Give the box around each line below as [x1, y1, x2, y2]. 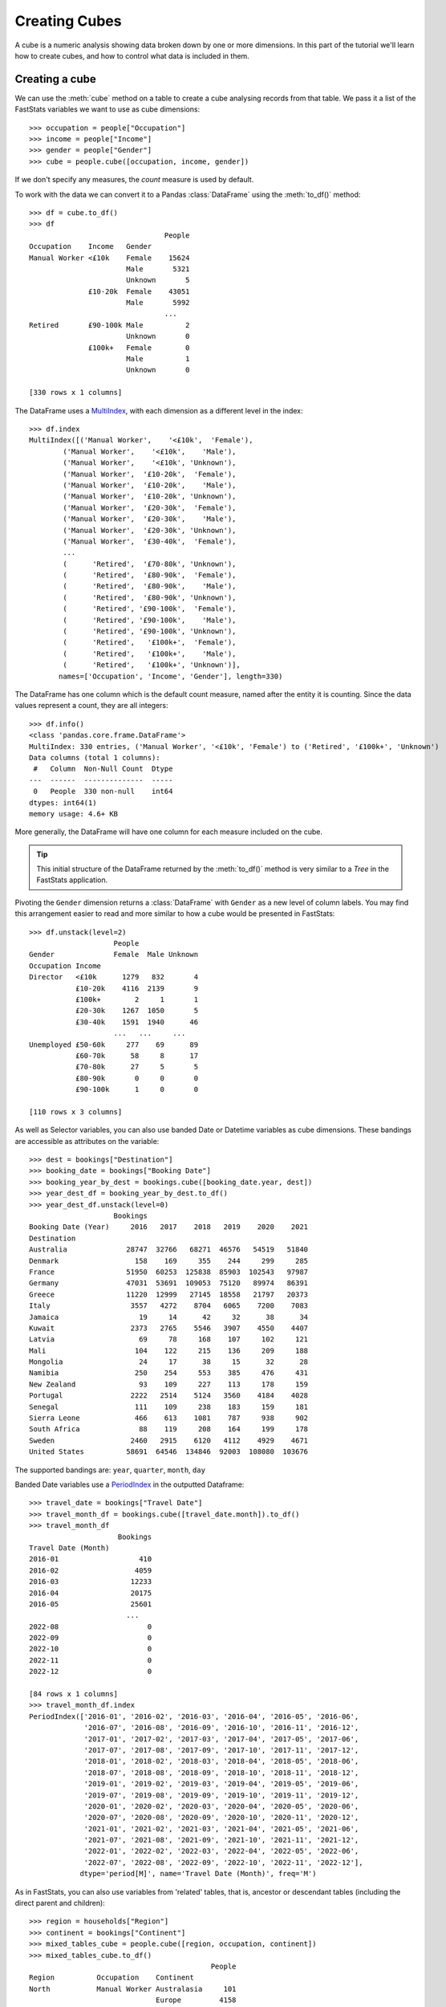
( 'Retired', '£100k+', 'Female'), [63, 638, 237, 647]
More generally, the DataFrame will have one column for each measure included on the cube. [14, 827, 322, 837]
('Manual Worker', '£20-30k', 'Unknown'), [63, 526, 237, 535]
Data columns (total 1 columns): [29, 753, 160, 762]
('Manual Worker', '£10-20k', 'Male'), [63, 480, 237, 490]
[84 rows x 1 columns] [29, 1690, 119, 1699]
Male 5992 [125, 298, 190, 307]
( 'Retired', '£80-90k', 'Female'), [63, 571, 237, 580]
